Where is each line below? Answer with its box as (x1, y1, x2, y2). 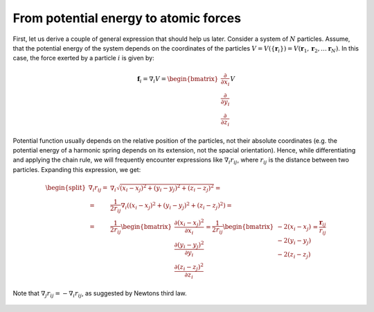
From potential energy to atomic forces (12, 10, 242, 26)
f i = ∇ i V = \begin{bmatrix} (137, 75, 219, 85)
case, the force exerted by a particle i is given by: (12, 54, 155, 62)
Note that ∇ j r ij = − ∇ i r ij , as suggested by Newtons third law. (12, 288, 187, 299)
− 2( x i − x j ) (277, 223, 312, 232)
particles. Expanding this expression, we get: (12, 165, 141, 173)
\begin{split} (45, 184, 87, 192)
